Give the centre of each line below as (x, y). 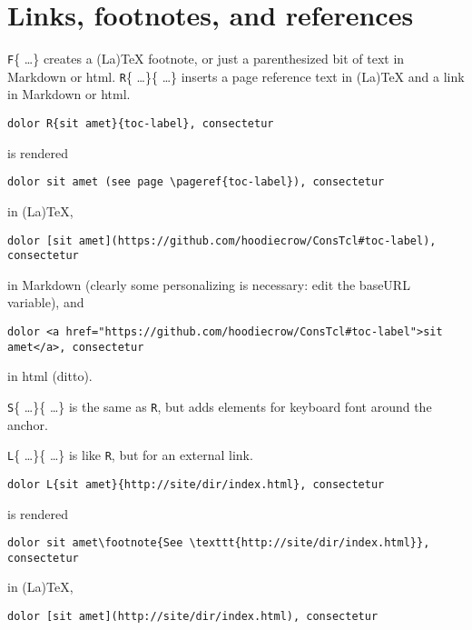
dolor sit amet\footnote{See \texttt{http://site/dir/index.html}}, (219, 543)
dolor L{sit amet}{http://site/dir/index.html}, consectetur (196, 484)
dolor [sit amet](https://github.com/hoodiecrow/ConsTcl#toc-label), (222, 240)
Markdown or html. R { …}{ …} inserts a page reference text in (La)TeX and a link (236, 76)
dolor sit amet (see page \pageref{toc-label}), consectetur (196, 182)
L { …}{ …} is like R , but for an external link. (130, 455)
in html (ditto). (50, 376)
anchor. (28, 424)
